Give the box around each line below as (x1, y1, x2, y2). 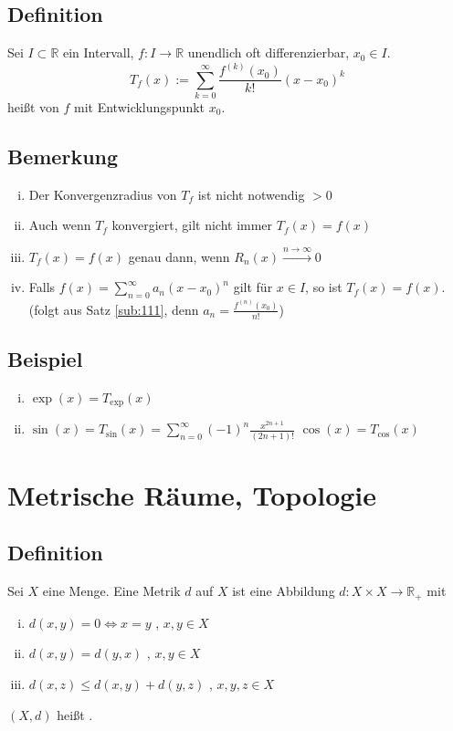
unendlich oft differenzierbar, (187, 43, 350, 62)
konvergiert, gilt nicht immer (111, 215, 273, 235)
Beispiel (7, 345, 83, 373)
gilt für (233, 277, 273, 297)
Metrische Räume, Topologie (7, 475, 377, 513)
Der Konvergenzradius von (28, 184, 177, 204)
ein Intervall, (63, 43, 134, 62)
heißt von (7, 98, 59, 117)
